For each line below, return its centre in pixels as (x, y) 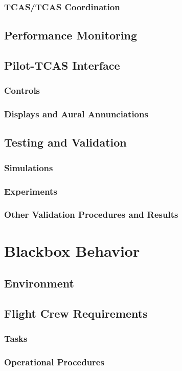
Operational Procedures (54, 362)
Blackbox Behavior (72, 250)
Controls (22, 90)
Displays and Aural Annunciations (76, 114)
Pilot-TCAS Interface (62, 65)
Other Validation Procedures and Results (91, 214)
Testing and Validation (65, 142)
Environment (39, 283)
